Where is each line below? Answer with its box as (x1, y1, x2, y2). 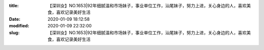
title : (9, 3, 19, 8)
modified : (9, 23, 29, 29)
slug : (9, 29, 20, 36)
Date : (9, 16, 21, 22)
